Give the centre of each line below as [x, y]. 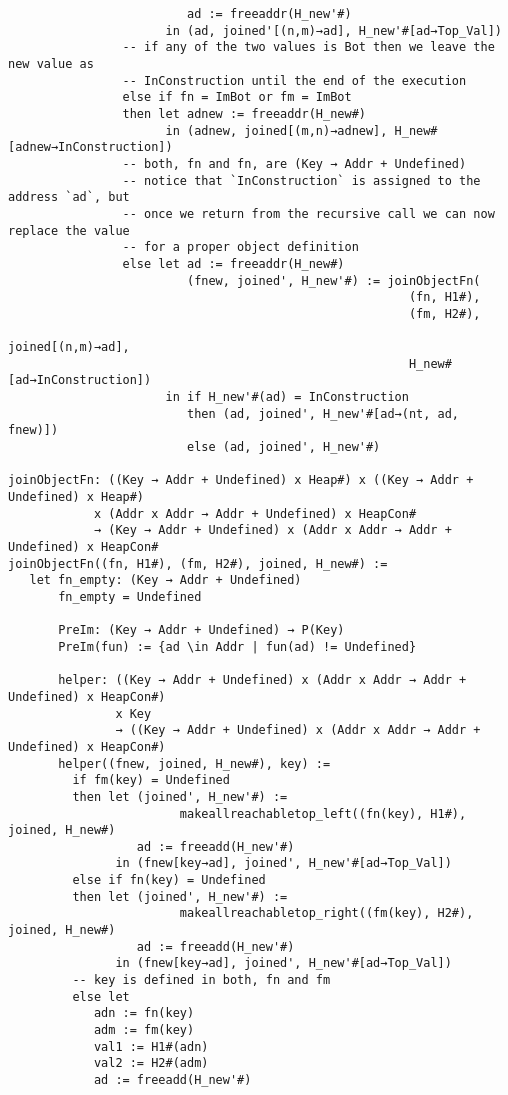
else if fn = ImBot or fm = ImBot [237, 97]
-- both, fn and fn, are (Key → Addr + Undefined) [294, 163]
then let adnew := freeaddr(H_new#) [244, 113]
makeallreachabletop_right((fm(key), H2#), [326, 913]
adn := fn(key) [144, 1013]
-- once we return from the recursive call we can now [308, 213]
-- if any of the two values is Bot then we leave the [308, 47]
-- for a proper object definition [240, 247]
